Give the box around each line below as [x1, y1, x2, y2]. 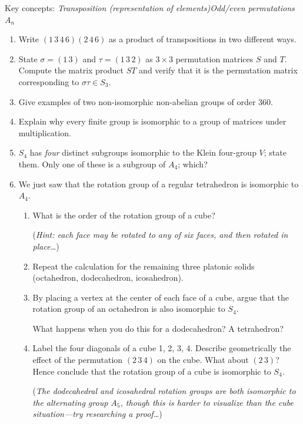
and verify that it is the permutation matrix [139, 64, 298, 76]
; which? [178, 157, 208, 170]
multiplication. [18, 126, 71, 139]
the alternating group [32, 396, 108, 408]
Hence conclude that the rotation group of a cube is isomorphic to [32, 365, 271, 377]
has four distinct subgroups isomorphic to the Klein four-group [29, 146, 257, 159]
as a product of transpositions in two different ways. [108, 33, 297, 45]
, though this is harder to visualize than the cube [120, 396, 294, 408]
